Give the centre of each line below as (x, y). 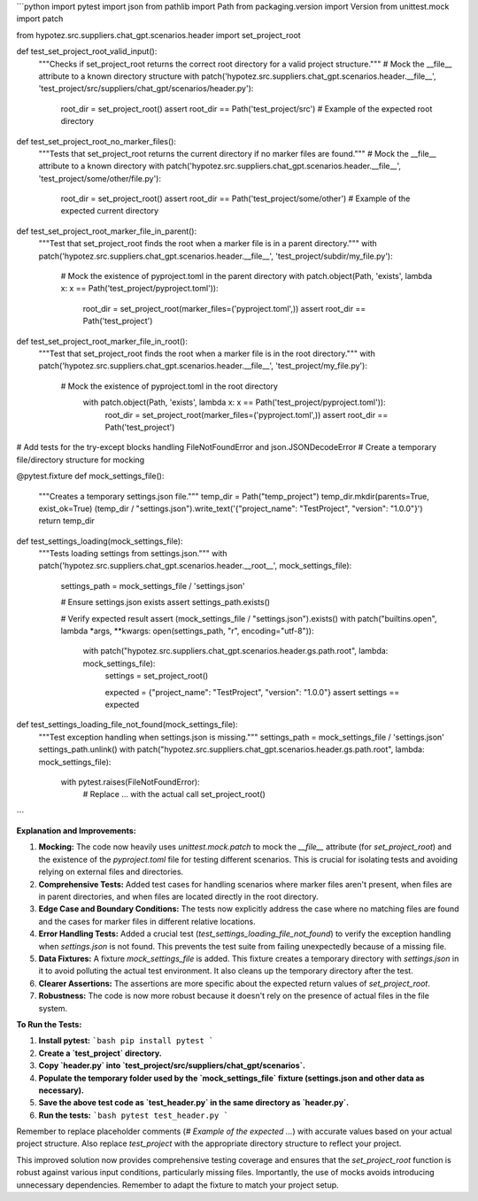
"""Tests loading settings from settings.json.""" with (133, 554)
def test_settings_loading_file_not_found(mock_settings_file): (127, 724)
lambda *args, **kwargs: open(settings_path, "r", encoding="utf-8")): (187, 631)
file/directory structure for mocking (81, 460)
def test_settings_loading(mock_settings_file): (100, 541)
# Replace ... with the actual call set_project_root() (174, 794)
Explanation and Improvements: (76, 831)
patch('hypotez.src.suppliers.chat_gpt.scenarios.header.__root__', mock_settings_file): (195, 566)
